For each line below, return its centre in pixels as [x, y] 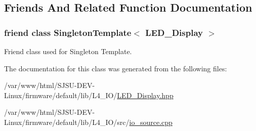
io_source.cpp [151, 122]
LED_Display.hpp [145, 95]
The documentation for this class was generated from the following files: [116, 68]
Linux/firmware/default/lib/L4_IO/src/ [67, 122]
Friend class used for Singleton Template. [68, 51]
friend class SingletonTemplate [68, 32]
